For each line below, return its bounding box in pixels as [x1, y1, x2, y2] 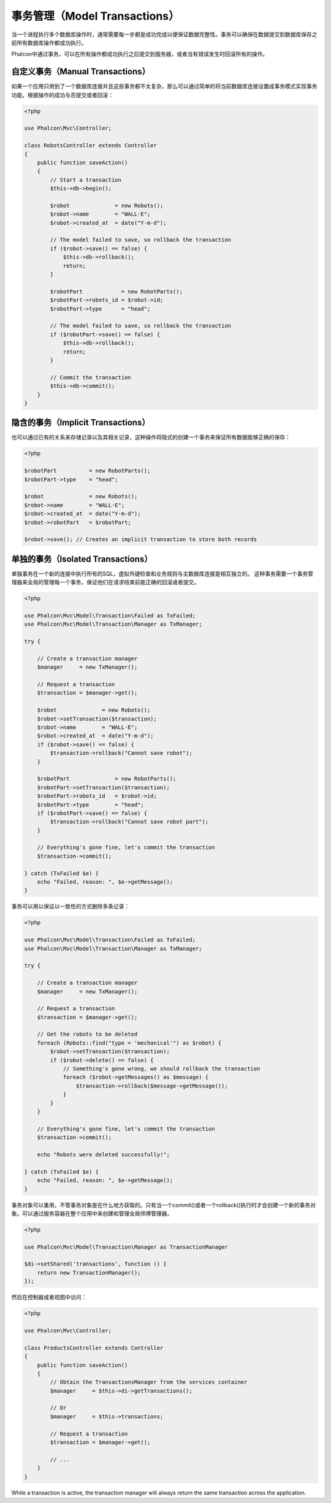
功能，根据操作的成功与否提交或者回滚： [11, 91, 113, 98]
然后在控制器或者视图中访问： [11, 1294, 87, 1301]
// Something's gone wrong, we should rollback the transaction [63, 1065, 261, 1072]
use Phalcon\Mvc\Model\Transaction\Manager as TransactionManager [24, 1243, 228, 1250]
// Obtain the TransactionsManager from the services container [50, 1378, 248, 1386]
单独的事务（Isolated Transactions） [11, 554, 153, 564]
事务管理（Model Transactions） [11, 9, 180, 23]
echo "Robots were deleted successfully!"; [37, 1151, 170, 1158]
